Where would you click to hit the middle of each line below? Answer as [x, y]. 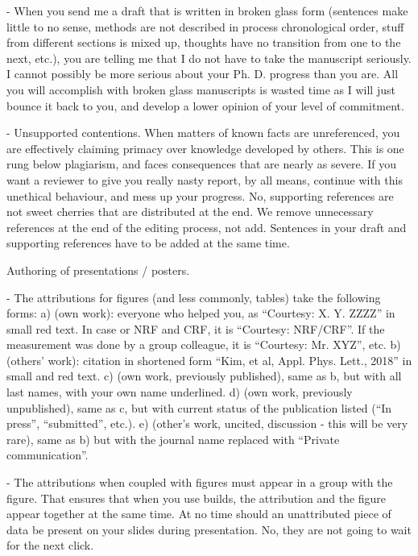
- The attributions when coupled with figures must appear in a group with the [200, 482]
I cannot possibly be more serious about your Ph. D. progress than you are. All [203, 74]
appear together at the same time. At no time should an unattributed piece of [199, 514]
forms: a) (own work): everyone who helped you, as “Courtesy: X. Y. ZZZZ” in [201, 313]
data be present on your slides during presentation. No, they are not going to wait [209, 529]
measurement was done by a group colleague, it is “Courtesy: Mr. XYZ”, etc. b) [204, 344]
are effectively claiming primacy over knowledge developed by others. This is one [205, 148]
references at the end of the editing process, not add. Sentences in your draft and [207, 227]
